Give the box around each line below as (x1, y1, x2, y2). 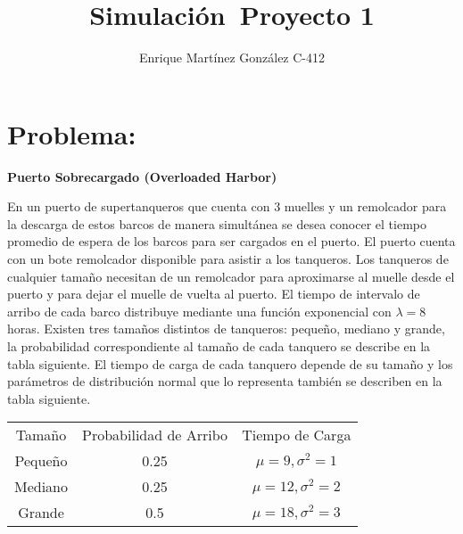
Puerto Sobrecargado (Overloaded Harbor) (7, 167, 277, 185)
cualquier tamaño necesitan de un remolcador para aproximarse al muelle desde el (7, 267, 455, 285)
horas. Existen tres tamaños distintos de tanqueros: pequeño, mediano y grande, (7, 319, 445, 338)
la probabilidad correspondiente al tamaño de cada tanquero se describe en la (7, 337, 431, 355)
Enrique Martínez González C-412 (138, 48, 326, 67)
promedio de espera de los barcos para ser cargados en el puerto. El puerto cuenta (7, 232, 456, 251)
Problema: (7, 115, 136, 152)
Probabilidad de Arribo (82, 424, 228, 446)
